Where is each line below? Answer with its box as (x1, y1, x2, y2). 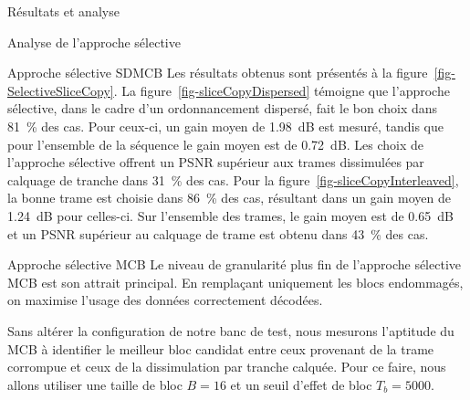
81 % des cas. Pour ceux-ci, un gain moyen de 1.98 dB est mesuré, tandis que (7, 116, 444, 135)
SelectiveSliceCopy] (7, 80, 114, 100)
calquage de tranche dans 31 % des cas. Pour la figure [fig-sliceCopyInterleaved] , (7, 170, 459, 189)
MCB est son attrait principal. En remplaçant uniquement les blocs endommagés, (7, 272, 464, 291)
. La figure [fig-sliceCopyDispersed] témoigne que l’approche (113, 80, 450, 100)
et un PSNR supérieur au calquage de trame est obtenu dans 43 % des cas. (7, 224, 429, 243)
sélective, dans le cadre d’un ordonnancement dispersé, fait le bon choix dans (7, 99, 438, 118)
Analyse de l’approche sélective (7, 32, 181, 51)
